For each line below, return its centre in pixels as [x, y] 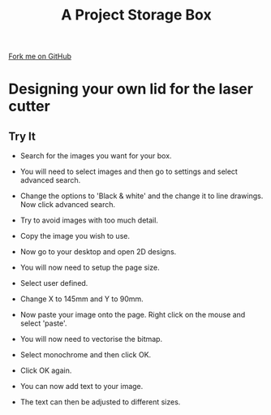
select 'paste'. [43, 323]
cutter [29, 106]
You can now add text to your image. [82, 387]
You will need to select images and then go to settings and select [129, 171]
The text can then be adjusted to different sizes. [100, 402]
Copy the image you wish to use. [75, 236]
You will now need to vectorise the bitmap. [91, 339]
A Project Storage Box [136, 15]
